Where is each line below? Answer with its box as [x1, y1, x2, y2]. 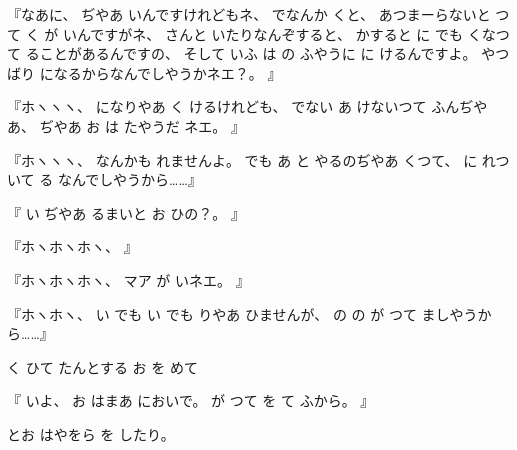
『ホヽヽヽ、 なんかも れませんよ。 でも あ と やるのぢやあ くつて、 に [7, 149, 478, 170]
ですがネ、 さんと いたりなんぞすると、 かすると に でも [90, 23, 464, 44]
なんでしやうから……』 [57, 169, 202, 190]
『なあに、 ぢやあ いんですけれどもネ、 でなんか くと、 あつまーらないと [7, 4, 491, 24]
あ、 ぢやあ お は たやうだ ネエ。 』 [7, 115, 245, 136]
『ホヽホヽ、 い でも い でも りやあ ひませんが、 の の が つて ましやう [7, 303, 478, 324]
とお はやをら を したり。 [7, 423, 175, 444]
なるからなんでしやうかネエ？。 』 [53, 62, 282, 83]
